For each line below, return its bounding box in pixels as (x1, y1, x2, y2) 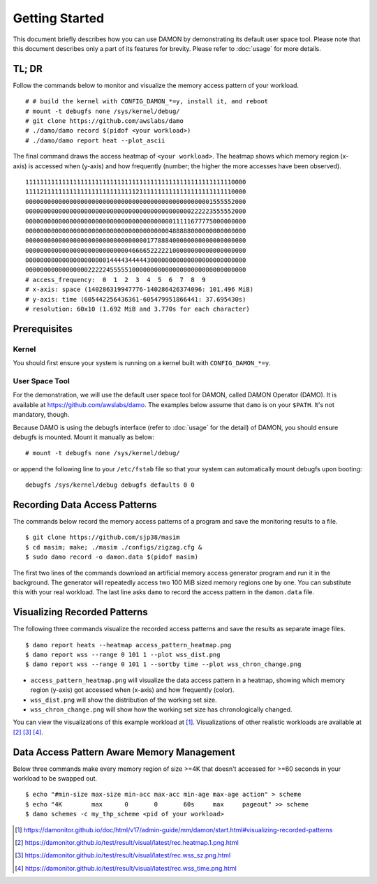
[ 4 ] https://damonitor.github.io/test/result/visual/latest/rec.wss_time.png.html (15, 864, 237, 872)
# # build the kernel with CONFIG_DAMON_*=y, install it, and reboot (25, 98, 269, 105)
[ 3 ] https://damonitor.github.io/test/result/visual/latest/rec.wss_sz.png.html (15, 851, 231, 860)
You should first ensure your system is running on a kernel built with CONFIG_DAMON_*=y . (13, 359, 272, 367)
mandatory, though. (13, 411, 70, 419)
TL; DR (13, 63, 43, 75)
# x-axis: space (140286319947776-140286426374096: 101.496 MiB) (25, 286, 254, 293)
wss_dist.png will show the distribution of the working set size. (30, 695, 217, 704)
